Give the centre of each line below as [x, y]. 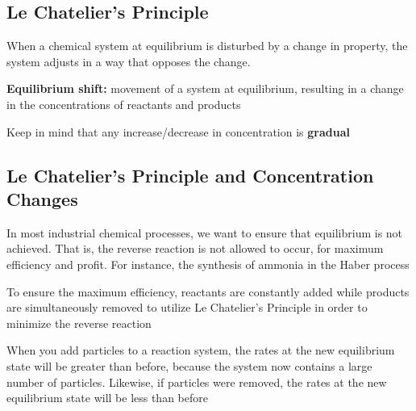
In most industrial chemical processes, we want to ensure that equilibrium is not [205, 232]
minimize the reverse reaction [79, 323]
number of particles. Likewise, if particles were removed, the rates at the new [197, 382]
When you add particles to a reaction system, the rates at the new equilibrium [201, 350]
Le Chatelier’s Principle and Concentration [190, 175]
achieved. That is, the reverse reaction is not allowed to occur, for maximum [195, 248]
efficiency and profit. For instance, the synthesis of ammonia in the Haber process [208, 264]
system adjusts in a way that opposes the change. [129, 61]
